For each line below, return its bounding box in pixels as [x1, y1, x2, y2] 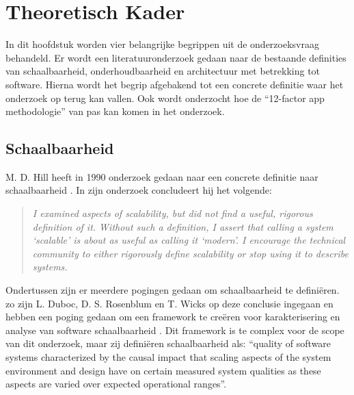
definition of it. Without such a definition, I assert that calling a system [32, 219, 333, 233]
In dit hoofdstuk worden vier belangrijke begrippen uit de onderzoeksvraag [5, 37, 319, 51]
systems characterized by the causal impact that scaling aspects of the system [5, 350, 331, 364]
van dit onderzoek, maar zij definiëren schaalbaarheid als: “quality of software [5, 336, 331, 351]
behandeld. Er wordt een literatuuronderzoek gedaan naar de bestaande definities [5, 50, 346, 64]
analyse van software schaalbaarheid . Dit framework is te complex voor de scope [5, 322, 344, 337]
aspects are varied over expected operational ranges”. [5, 377, 227, 391]
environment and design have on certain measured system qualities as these [5, 363, 321, 377]
